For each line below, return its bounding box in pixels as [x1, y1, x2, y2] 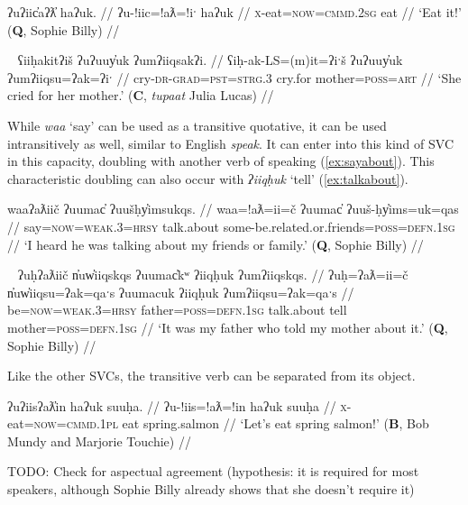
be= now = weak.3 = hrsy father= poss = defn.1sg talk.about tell [7, 300, 347, 319]
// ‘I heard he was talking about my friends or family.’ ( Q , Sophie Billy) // [7, 234, 424, 253]
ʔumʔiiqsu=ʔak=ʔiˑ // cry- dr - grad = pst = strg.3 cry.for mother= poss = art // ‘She [7, 68, 462, 87]
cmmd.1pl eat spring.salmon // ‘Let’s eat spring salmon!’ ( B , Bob [66, 414, 429, 433]
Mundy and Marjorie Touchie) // [7, 431, 191, 450]
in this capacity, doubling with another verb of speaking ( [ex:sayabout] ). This [7, 151, 435, 170]
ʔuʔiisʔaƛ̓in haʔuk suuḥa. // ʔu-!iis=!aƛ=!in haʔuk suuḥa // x [7, 396, 347, 415]
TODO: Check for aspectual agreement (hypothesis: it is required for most [7, 462, 419, 481]
